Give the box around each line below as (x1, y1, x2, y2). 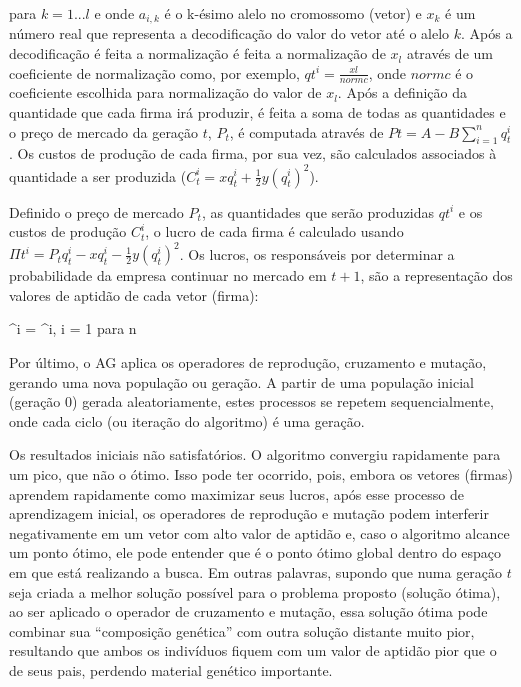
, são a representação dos (360, 265, 513, 286)
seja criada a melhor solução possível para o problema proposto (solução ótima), (9, 581, 501, 602)
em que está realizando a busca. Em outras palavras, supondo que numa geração (9, 561, 503, 582)
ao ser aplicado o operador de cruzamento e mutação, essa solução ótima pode (9, 601, 488, 622)
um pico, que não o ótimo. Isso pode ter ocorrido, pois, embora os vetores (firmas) (9, 463, 513, 484)
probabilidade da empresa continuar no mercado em (9, 265, 327, 286)
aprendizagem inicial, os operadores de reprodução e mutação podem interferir (9, 503, 489, 524)
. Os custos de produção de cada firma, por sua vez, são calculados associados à (9, 143, 497, 164)
